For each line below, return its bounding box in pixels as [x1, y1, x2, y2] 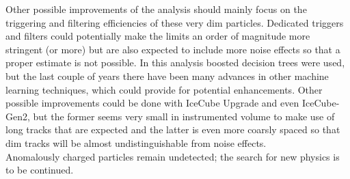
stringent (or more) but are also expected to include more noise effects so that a [5, 42, 340, 56]
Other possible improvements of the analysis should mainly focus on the [5, 2, 307, 16]
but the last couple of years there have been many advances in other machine [5, 68, 329, 83]
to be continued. [5, 163, 74, 177]
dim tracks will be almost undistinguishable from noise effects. [5, 135, 267, 150]
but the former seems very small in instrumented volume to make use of [33, 109, 335, 123]
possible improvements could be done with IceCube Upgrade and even [5, 96, 299, 110]
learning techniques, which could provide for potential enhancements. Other [5, 82, 323, 96]
